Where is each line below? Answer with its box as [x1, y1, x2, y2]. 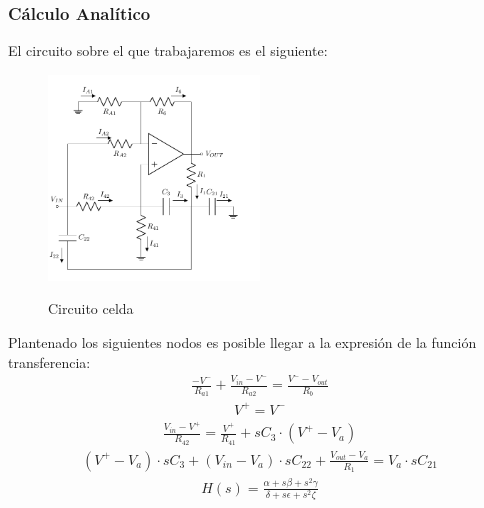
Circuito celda [48, 298, 134, 319]
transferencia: [8, 351, 91, 372]
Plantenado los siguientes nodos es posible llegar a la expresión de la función [8, 331, 477, 352]
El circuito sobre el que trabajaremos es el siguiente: [8, 40, 328, 61]
